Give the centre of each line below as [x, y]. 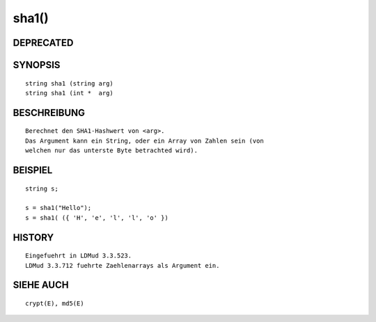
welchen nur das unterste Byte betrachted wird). [112, 151]
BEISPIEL [33, 170]
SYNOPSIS [37, 65]
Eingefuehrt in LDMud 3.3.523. [79, 256]
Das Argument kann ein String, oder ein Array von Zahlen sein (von [144, 140]
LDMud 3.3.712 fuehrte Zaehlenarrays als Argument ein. [123, 265]
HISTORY [33, 238]
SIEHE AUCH [41, 285]
